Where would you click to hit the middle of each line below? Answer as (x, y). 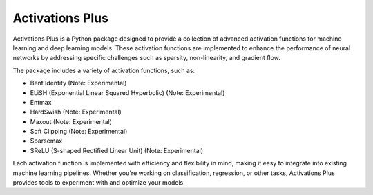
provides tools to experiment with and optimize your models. (99, 183)
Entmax (41, 102)
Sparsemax (46, 141)
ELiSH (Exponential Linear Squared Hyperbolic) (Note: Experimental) (127, 92)
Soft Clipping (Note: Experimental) (79, 132)
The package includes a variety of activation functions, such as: (104, 70)
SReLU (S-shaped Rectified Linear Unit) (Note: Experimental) (117, 150)
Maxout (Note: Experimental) (71, 121)
